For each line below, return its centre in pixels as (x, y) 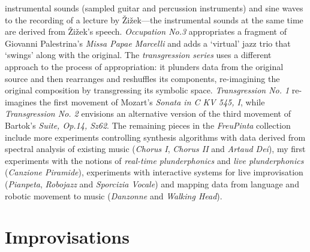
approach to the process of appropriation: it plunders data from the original (144, 66)
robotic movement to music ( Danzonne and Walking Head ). (114, 195)
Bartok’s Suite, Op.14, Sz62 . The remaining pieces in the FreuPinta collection (148, 125)
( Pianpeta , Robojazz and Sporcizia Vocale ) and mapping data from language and (152, 183)
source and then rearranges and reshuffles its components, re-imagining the (142, 78)
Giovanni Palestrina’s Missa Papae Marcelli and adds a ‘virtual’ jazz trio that (148, 43)
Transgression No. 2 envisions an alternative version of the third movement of (148, 113)
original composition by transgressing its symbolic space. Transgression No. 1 (147, 90)
